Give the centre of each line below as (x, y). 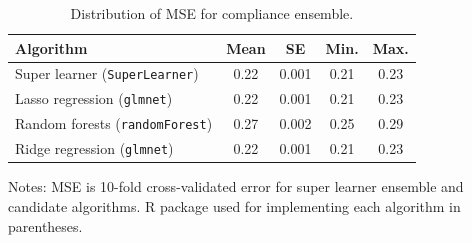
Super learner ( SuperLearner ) (107, 73)
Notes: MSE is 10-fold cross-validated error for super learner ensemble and (236, 186)
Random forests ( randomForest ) (114, 123)
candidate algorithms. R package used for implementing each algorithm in (234, 205)
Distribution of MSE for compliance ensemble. (212, 13)
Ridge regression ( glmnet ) (94, 148)
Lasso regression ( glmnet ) (94, 98)
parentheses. (45, 225)
